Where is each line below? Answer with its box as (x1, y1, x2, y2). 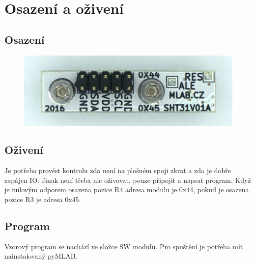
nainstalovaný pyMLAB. (4, 251, 78, 261)
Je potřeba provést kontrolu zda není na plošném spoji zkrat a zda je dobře (4, 165, 231, 176)
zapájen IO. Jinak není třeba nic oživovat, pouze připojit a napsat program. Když (4, 175, 251, 185)
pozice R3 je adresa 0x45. (4, 194, 81, 205)
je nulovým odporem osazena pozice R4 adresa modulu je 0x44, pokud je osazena (4, 184, 249, 195)
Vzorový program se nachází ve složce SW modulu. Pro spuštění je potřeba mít (4, 241, 243, 251)
